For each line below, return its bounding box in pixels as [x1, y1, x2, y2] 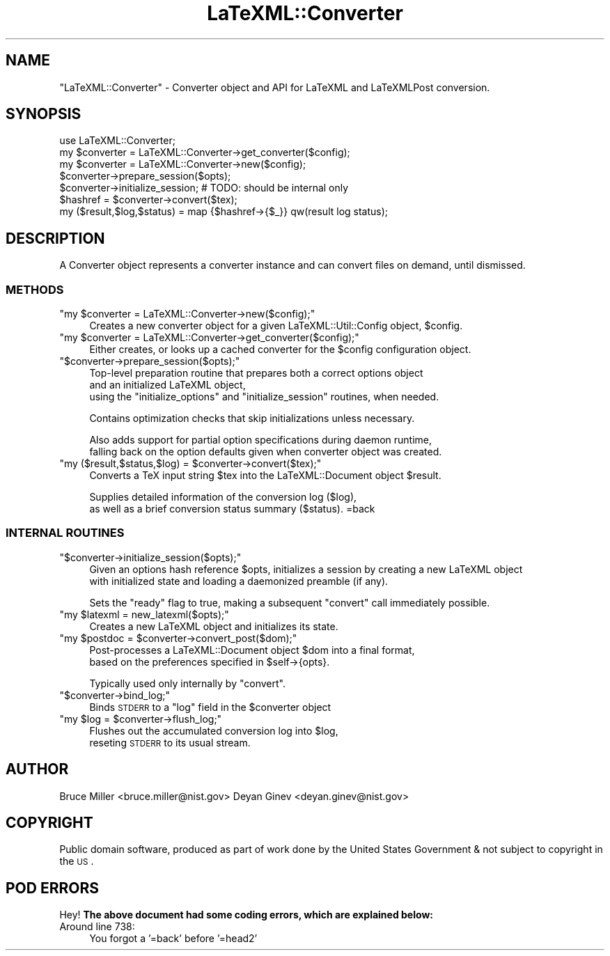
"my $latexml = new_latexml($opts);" [59, 608, 229, 620]
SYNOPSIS [6, 105, 81, 123]
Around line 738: [59, 920, 135, 933]
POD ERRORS [6, 879, 99, 897]
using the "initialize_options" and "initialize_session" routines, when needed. [89, 391, 439, 403]
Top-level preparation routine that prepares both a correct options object [89, 367, 423, 379]
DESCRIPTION [6, 229, 105, 247]
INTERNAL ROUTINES [6, 526, 125, 540]
